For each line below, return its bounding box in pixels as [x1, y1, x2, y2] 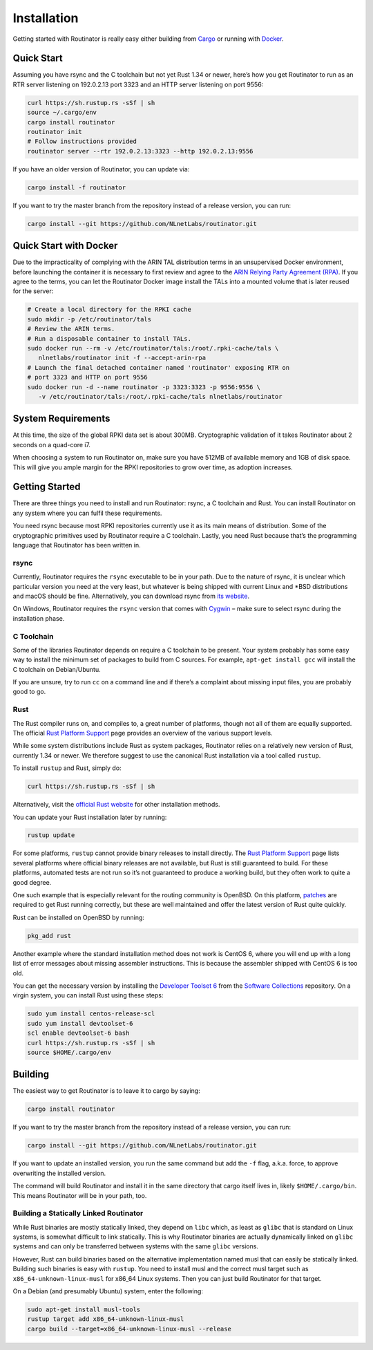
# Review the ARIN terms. [27, 325, 115, 333]
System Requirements [12, 413, 111, 424]
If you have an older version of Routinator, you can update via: [12, 165, 190, 173]
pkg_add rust [27, 932, 72, 939]
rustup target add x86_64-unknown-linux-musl [27, 1315, 184, 1323]
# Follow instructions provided [27, 138, 137, 145]
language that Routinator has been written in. [12, 541, 141, 550]
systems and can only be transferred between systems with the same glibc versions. [12, 1242, 259, 1250]
